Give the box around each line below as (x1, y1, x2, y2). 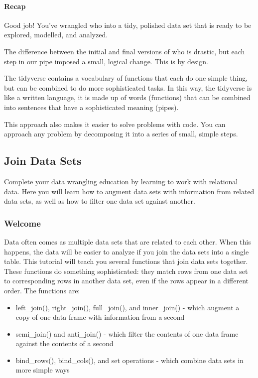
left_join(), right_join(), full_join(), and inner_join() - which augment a (15, 302, 240, 312)
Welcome (4, 217, 41, 229)
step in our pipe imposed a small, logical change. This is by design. (4, 56, 208, 66)
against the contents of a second (15, 338, 114, 349)
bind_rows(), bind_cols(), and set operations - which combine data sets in (15, 355, 244, 365)
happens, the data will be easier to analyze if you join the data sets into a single (4, 246, 249, 256)
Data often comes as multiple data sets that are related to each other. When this (4, 236, 251, 247)
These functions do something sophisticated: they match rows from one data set (4, 265, 248, 276)
